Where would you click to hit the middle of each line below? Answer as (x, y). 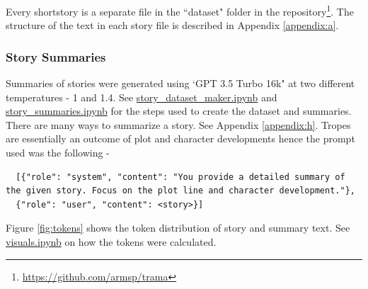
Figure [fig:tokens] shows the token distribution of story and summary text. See (178, 228)
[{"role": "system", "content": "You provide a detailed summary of (180, 177)
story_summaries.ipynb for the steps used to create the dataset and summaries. (179, 111)
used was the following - (58, 153)
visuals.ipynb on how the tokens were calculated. (111, 242)
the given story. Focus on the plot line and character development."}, (180, 191)
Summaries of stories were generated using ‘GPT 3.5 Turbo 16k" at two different (180, 83)
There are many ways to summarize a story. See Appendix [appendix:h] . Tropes (178, 124)
